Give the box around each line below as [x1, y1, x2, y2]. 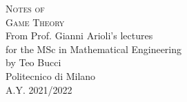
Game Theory [6, 14, 65, 29]
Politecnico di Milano [6, 68, 96, 83]
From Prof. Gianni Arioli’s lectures [6, 28, 153, 43]
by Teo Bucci [6, 55, 61, 70]
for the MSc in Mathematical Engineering [6, 41, 182, 56]
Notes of [6, 1, 45, 15]
